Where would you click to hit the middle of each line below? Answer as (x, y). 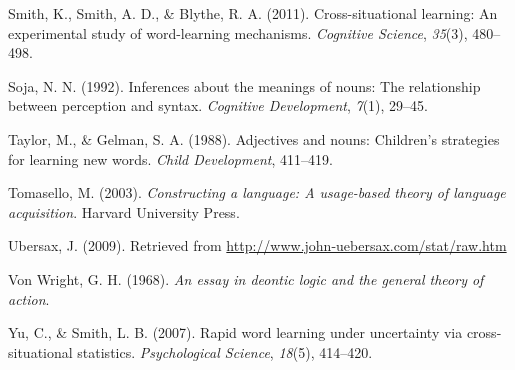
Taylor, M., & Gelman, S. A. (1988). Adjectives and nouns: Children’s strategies (254, 138)
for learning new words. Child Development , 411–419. (170, 158)
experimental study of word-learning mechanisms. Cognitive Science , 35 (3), (238, 32)
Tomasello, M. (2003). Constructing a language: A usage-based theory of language (257, 192)
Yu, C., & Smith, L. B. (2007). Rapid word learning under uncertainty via (235, 332)
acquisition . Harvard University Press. (124, 211)
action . (29, 298)
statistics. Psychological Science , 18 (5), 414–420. (225, 351)
